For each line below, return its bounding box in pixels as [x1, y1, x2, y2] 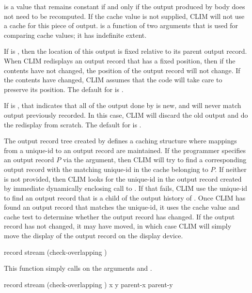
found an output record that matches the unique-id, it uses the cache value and [4, 202, 240, 212]
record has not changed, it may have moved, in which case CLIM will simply [4, 221, 232, 231]
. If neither [215, 164, 247, 174]
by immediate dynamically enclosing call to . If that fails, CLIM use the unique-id [4, 183, 248, 193]
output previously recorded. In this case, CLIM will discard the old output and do [4, 109, 248, 120]
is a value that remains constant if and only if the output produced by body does [4, 1, 245, 11]
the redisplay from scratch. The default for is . [4, 119, 142, 129]
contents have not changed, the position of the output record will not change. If [4, 65, 240, 75]
